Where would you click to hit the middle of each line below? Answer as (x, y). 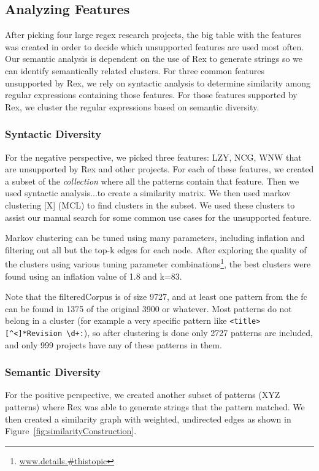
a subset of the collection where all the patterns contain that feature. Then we (152, 181)
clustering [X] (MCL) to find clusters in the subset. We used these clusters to (150, 205)
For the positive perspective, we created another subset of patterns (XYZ (143, 395)
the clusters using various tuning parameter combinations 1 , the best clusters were (158, 263)
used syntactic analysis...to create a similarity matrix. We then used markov (148, 193)
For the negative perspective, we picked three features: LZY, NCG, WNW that (153, 157)
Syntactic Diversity (53, 134)
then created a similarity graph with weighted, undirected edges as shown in (148, 419)
